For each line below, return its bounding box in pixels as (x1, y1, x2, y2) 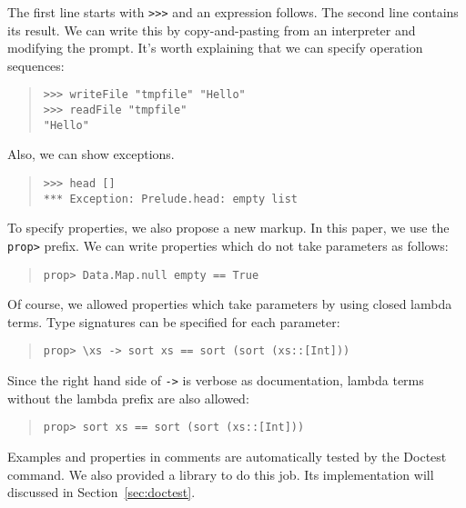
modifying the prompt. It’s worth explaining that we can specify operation (7, 38, 423, 57)
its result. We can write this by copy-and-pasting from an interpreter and (7, 20, 416, 39)
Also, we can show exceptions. (7, 144, 175, 164)
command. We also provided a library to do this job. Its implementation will (7, 464, 434, 483)
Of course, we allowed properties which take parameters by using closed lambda (7, 294, 452, 314)
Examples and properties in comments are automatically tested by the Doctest (7, 446, 447, 465)
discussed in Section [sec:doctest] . (7, 483, 196, 502)
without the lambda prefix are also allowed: (7, 388, 249, 407)
